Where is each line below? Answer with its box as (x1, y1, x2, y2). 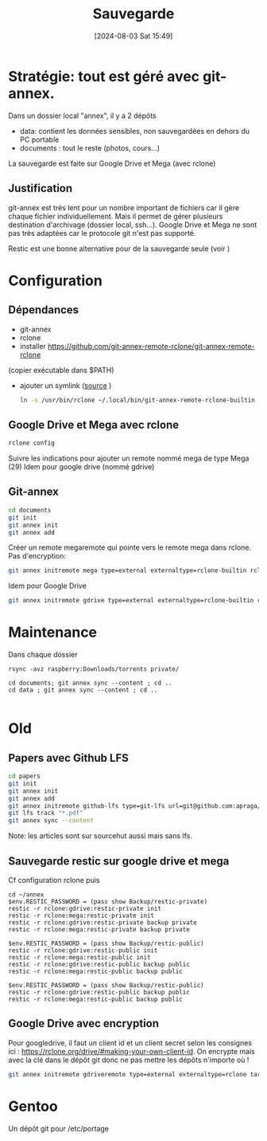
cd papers (8, 772, 41, 781)
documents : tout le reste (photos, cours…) (19, 143, 161, 152)
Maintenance (8, 623, 98, 641)
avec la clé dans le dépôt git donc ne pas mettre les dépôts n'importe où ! (8, 1055, 250, 1065)
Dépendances (8, 304, 79, 317)
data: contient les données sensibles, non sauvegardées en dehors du (19, 126, 250, 135)
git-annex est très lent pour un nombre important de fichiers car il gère (8, 202, 240, 212)
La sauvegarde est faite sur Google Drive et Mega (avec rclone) (8, 159, 216, 168)
